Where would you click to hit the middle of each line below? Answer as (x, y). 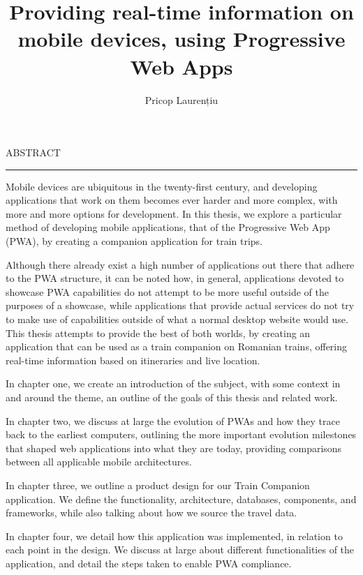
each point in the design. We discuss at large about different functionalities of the (180, 550)
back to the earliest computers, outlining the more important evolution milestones (181, 434)
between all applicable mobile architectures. (99, 462)
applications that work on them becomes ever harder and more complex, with (172, 200)
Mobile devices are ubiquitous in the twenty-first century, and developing (162, 186)
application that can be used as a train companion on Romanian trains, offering (177, 346)
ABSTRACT (33, 152)
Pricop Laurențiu (181, 99)
